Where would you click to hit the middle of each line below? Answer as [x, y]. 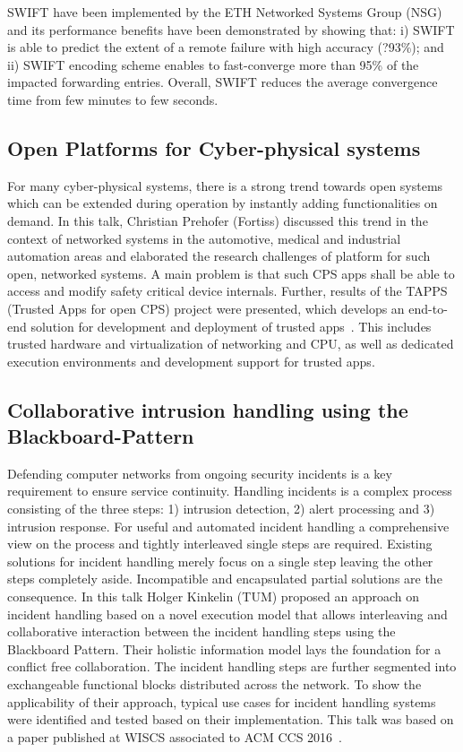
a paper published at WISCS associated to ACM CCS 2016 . [175, 736]
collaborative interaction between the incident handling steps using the [201, 631]
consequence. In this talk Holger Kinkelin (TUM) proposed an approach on [214, 596]
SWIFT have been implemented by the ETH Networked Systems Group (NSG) [225, 12]
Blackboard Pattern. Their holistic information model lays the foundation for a [224, 648]
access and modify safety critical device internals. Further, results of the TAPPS [227, 291]
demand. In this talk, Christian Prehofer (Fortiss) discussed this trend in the [218, 220]
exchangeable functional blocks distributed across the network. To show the [214, 684]
